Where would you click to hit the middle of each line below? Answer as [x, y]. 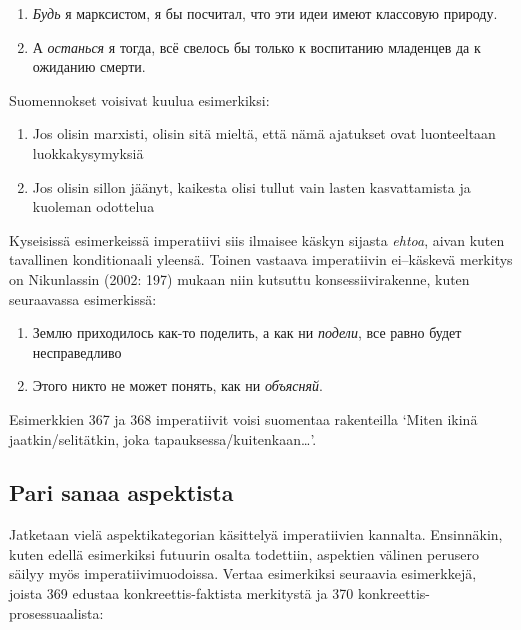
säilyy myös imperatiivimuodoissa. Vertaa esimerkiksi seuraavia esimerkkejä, [243, 573]
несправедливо [77, 351]
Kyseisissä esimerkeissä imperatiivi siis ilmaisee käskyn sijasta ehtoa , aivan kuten [257, 239]
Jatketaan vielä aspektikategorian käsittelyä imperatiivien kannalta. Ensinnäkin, [256, 534]
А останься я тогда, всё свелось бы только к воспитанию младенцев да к [256, 46]
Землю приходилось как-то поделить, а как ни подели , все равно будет [247, 332]
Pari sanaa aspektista [121, 492]
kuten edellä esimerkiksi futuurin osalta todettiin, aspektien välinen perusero [244, 553]
